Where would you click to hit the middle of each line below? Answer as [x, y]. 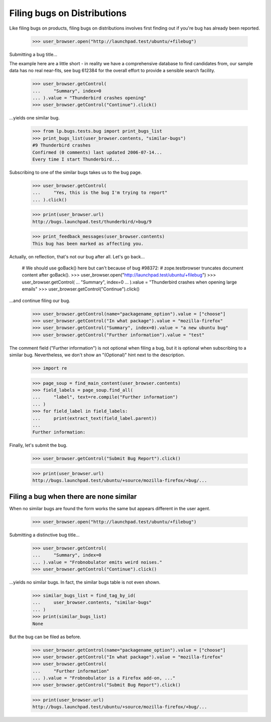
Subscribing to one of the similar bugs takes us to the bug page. [76, 172]
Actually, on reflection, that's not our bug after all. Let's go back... [77, 256]
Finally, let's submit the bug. [38, 445]
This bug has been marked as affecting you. [88, 244]
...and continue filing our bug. [40, 301]
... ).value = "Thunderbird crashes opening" [89, 98]
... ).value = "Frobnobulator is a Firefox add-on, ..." [104, 678]
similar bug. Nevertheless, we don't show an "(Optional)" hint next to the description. [97, 355]
